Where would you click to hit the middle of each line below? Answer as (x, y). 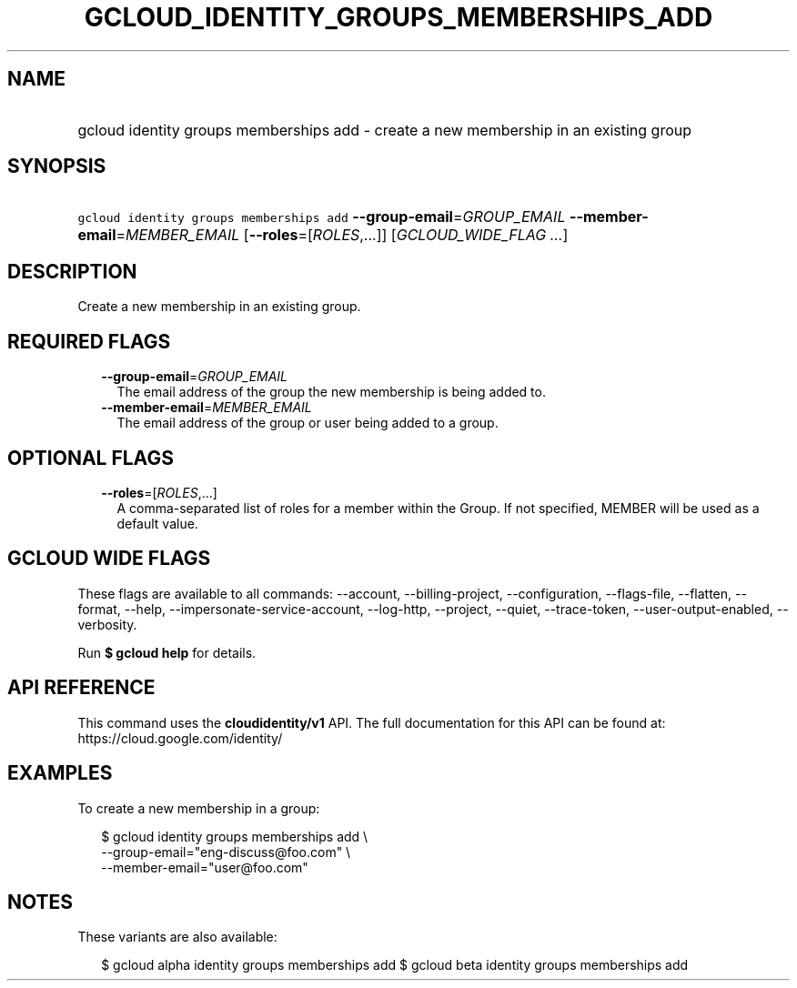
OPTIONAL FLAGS (91, 458)
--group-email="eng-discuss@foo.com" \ (226, 852)
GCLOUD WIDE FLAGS (109, 559)
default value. (157, 523)
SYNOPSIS (57, 166)
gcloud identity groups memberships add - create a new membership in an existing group (385, 130)
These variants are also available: (177, 937)
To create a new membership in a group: (199, 808)
